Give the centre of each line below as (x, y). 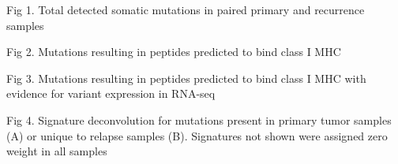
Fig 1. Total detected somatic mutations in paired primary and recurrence (186, 9)
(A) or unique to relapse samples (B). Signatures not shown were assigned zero (197, 135)
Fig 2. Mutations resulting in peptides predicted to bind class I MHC (174, 52)
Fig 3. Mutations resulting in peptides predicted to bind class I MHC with (186, 78)
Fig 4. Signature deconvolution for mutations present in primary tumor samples (199, 119)
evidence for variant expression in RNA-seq (111, 93)
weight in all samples (57, 151)
